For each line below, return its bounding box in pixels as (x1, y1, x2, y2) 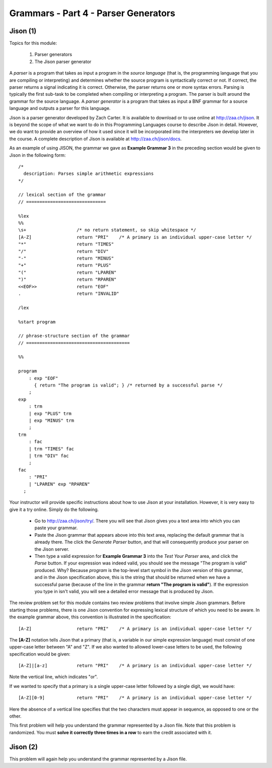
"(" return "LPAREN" (18, 270, 117, 275)
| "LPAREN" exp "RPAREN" (28, 481, 90, 487)
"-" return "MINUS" (18, 255, 114, 261)
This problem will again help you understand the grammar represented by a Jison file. (9, 756, 187, 762)
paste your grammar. (34, 525, 78, 531)
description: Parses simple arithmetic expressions (23, 171, 154, 176)
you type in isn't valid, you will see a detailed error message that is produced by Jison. (34, 588, 214, 594)
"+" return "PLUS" (18, 263, 112, 268)
